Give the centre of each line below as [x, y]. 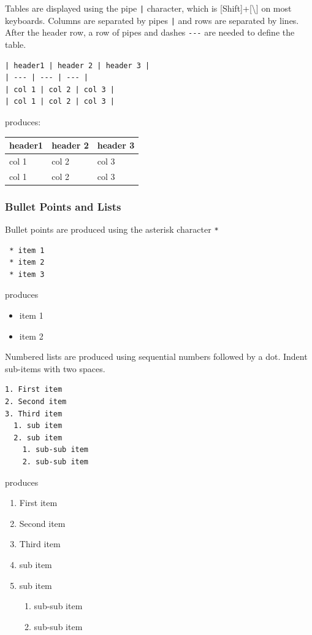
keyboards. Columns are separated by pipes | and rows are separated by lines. [152, 20]
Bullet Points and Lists [63, 206]
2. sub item [38, 438]
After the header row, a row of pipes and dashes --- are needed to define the [150, 32]
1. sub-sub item [55, 450]
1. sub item [38, 426]
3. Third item [34, 414]
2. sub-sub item [55, 462]
